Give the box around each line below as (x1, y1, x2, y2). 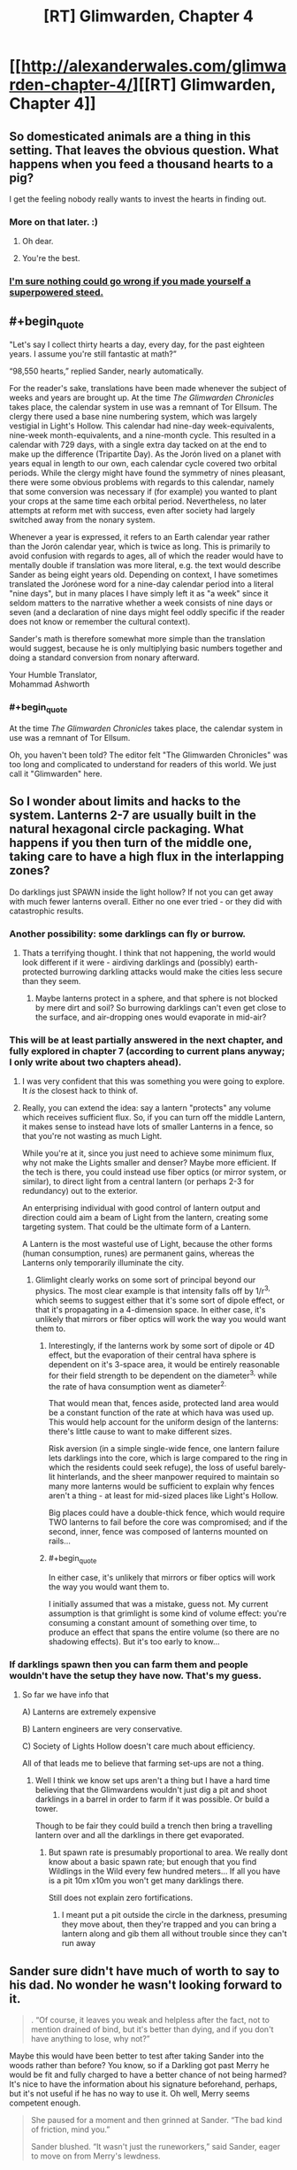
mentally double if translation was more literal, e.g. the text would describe (9, 560, 281, 571)
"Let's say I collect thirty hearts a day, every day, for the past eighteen (9, 339, 265, 350)
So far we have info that (21, 1689, 110, 1700)
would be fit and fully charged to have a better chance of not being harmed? (9, 2069, 287, 2081)
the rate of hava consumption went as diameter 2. (48, 1379, 227, 1391)
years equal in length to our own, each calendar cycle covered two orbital (9, 458, 278, 469)
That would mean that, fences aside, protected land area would (48, 1398, 279, 1409)
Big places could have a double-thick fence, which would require (48, 1507, 286, 1519)
